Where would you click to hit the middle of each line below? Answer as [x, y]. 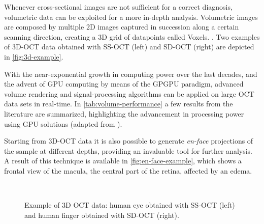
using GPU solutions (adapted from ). [63, 123]
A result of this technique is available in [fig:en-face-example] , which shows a [123, 161]
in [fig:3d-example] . [34, 56]
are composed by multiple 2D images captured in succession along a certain [122, 27]
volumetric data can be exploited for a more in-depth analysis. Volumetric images [131, 17]
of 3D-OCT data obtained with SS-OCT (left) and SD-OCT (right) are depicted [129, 47]
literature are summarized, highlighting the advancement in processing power [124, 113]
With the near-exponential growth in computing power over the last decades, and [131, 74]
